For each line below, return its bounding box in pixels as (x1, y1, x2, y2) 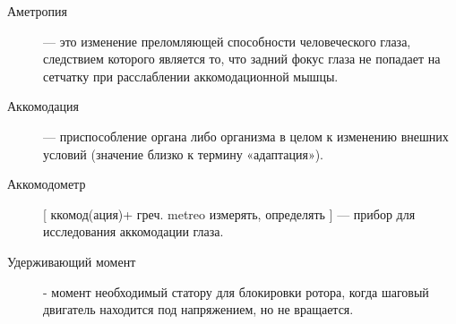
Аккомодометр (7, 175, 86, 193)
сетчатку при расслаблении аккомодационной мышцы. (43, 66, 339, 85)
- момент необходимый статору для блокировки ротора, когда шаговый (43, 282, 429, 301)
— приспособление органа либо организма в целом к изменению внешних (43, 126, 449, 145)
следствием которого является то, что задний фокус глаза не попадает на (43, 49, 441, 68)
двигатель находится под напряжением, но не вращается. (43, 300, 354, 319)
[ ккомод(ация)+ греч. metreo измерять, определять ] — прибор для (43, 204, 416, 223)
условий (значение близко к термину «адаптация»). (43, 144, 324, 163)
